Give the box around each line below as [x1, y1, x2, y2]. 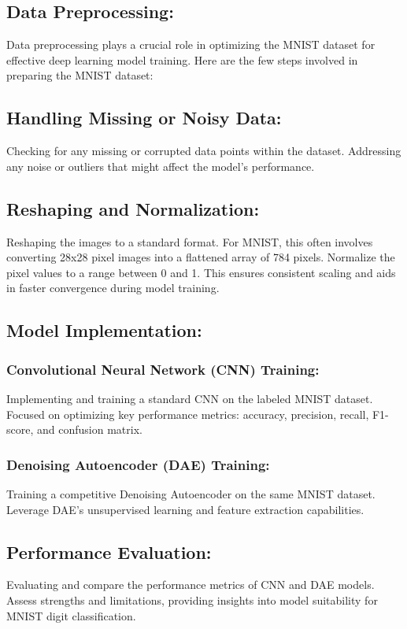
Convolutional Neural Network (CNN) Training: [6, 359, 320, 379]
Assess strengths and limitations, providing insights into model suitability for [6, 591, 378, 608]
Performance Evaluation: [6, 539, 212, 564]
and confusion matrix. [36, 421, 142, 438]
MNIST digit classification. [6, 607, 136, 623]
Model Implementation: [6, 318, 202, 342]
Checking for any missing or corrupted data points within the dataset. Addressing [6, 142, 401, 159]
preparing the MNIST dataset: [6, 67, 154, 83]
